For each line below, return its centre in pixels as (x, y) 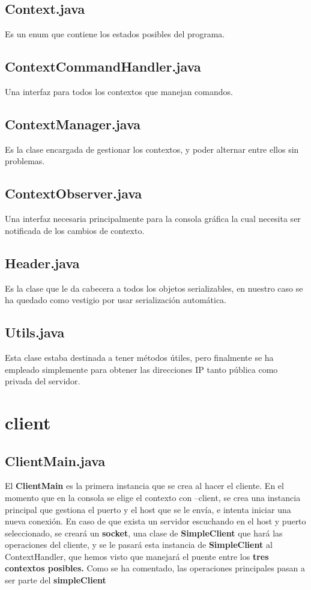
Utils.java (35, 332)
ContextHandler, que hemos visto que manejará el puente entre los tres (137, 556)
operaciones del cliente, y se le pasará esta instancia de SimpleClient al (139, 545)
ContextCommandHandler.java (103, 66)
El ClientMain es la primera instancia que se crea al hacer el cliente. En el (144, 486)
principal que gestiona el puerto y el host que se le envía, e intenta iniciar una (148, 509)
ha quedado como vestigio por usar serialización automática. (116, 300)
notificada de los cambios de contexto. (75, 230)
